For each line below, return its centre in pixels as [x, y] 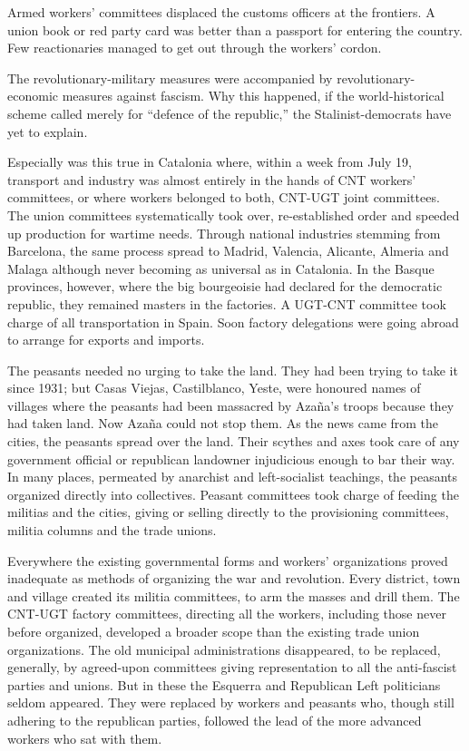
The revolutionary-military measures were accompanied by [170, 78]
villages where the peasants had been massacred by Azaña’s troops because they [231, 405]
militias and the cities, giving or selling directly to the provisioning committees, [228, 512]
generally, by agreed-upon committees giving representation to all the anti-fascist [232, 667]
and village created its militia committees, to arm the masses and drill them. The [234, 595]
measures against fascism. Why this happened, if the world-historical [253, 96]
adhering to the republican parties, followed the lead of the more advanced [215, 720]
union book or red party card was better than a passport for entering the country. [235, 29]
